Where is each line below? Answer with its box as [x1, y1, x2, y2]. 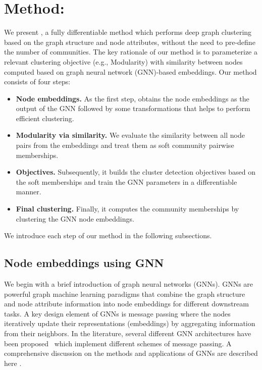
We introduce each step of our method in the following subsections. [4, 230, 212, 241]
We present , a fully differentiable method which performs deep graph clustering [4, 27, 252, 37]
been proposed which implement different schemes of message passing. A [4, 338, 232, 348]
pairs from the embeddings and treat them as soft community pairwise [16, 140, 234, 150]
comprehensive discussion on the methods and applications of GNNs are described [4, 348, 258, 358]
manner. [16, 186, 41, 197]
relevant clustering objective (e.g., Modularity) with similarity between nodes [4, 56, 243, 67]
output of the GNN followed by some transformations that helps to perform [16, 103, 250, 114]
